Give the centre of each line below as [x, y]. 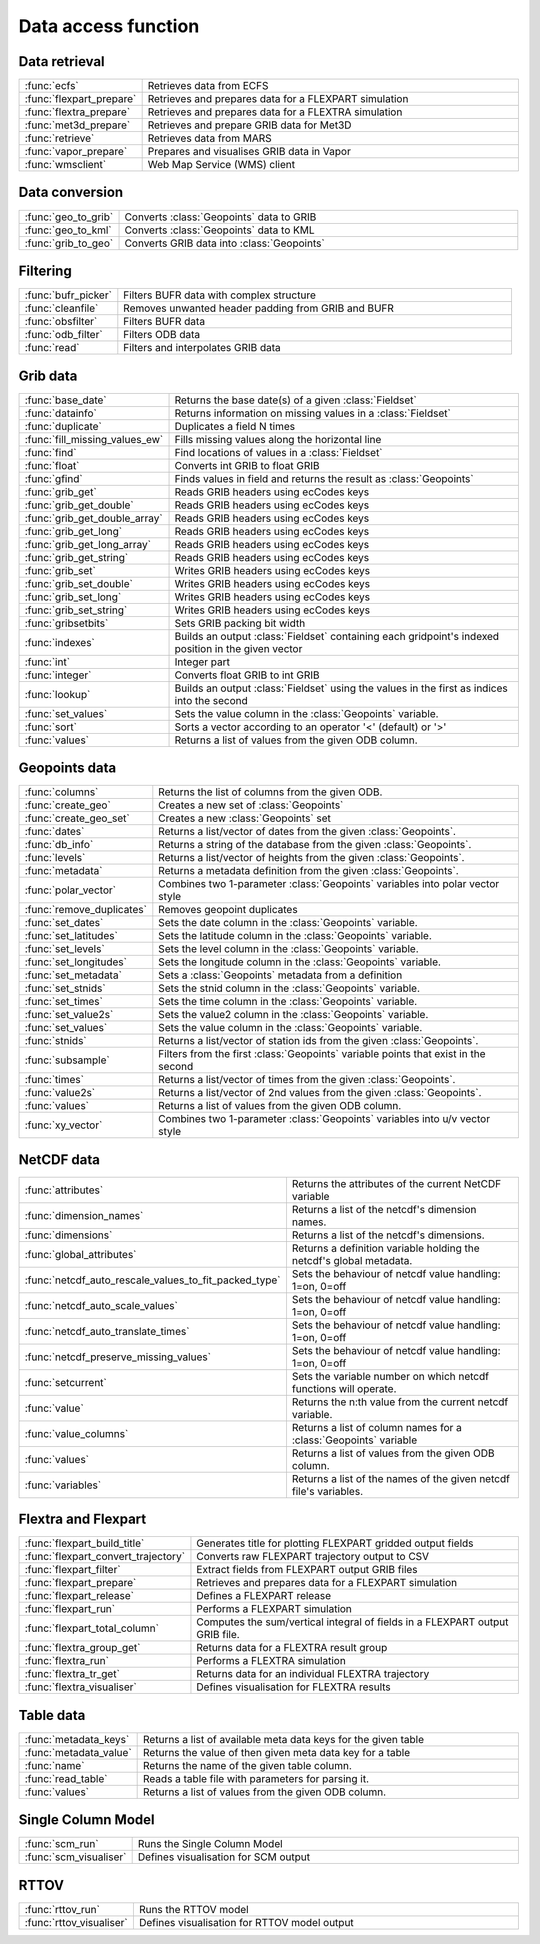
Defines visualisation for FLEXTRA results [294, 1687]
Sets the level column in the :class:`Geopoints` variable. [288, 949]
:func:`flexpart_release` [79, 1596]
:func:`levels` [55, 858]
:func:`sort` [50, 727]
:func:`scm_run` [61, 1844]
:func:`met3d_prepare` [77, 125]
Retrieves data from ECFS [208, 86]
